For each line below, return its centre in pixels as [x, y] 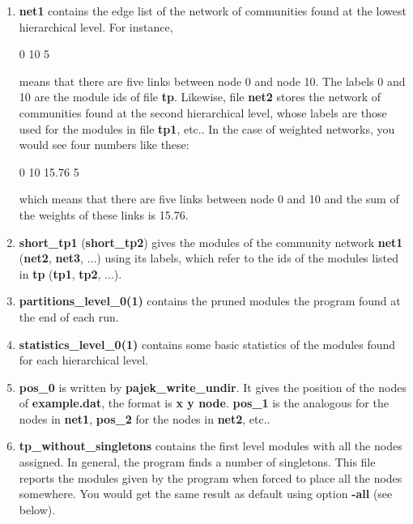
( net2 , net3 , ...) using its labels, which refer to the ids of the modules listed [209, 258]
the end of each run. [69, 316]
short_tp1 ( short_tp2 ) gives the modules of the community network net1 [211, 242]
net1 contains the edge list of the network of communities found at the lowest [213, 11]
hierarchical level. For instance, [96, 26]
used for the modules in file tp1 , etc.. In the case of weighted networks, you [207, 128]
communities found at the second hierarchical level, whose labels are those [203, 112]
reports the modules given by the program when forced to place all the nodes [211, 477]
